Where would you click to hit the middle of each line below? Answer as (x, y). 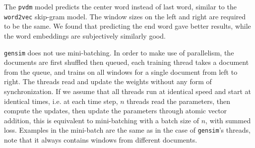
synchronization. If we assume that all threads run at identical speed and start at (128, 91)
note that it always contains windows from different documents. (101, 139)
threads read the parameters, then (179, 101)
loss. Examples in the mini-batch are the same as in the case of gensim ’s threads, (127, 130)
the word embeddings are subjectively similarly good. (85, 35)
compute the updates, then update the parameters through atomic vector (116, 111)
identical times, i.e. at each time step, (61, 101)
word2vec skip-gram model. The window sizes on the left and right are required (125, 16)
